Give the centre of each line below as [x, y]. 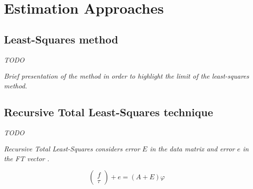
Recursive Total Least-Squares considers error [72, 149]
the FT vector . [27, 158]
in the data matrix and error [192, 149]
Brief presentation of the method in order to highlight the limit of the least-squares [126, 76]
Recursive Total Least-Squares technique [108, 112]
